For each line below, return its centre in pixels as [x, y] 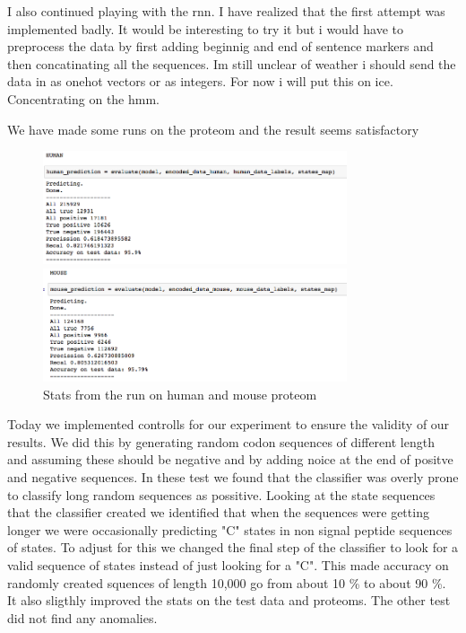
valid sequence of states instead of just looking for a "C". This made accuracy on [228, 564]
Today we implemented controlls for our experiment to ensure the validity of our [229, 424]
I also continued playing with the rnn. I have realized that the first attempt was [226, 11]
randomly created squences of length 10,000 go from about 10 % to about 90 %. [227, 582]
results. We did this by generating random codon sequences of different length [221, 441]
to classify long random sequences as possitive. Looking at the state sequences [221, 494]
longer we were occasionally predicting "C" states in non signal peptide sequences [230, 529]
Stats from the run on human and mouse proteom [180, 394]
